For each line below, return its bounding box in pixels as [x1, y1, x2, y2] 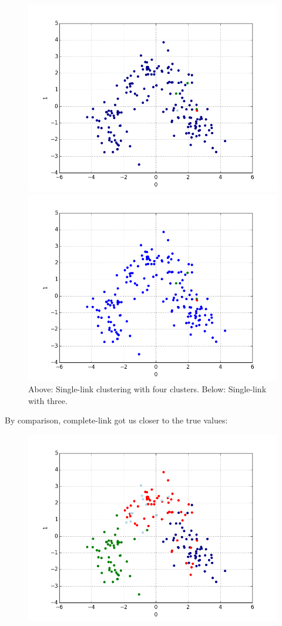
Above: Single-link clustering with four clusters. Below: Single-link [28, 383, 267, 395]
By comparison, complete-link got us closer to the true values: [5, 414, 228, 426]
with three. [28, 394, 68, 406]
